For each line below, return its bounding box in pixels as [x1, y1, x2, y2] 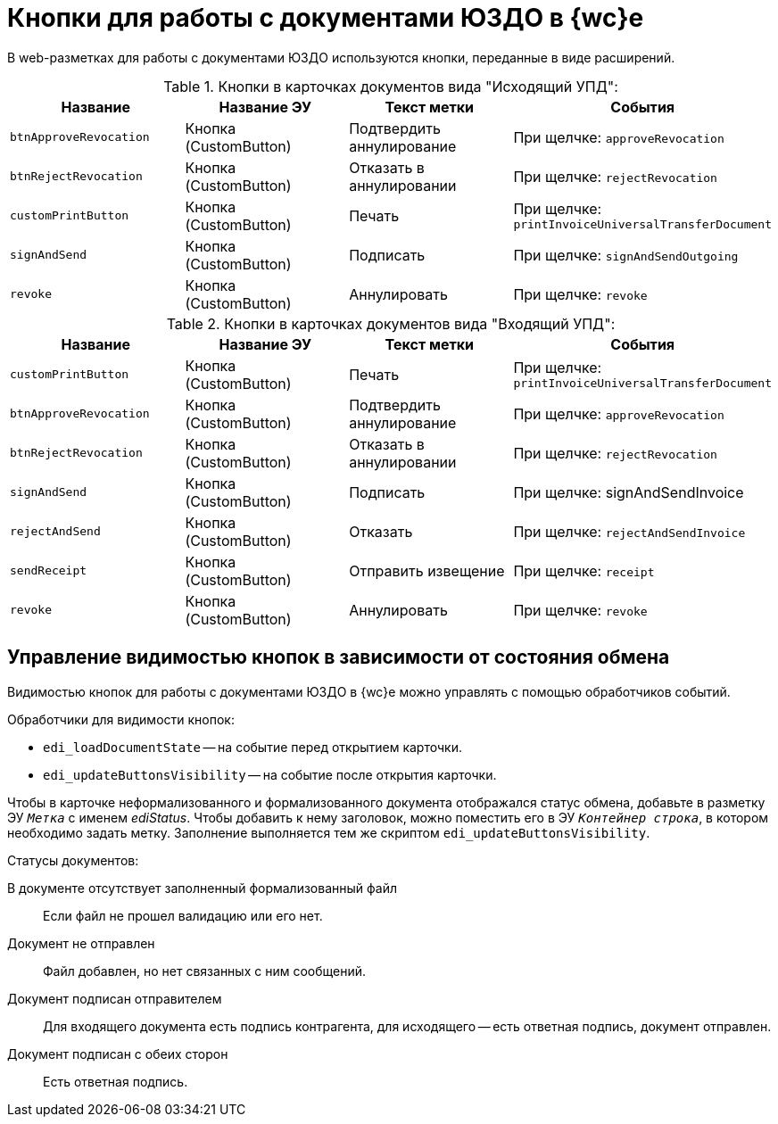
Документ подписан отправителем [7, 990, 222, 1006]
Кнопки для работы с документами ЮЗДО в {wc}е [7, 3, 644, 33]
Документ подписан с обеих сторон [7, 1045, 228, 1062]
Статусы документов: [7, 852, 139, 868]
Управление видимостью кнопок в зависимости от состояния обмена [7, 646, 670, 669]
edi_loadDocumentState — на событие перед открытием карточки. [43, 739, 462, 755]
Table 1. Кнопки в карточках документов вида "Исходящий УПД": [163, 77, 618, 95]
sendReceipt [10, 564, 87, 578]
